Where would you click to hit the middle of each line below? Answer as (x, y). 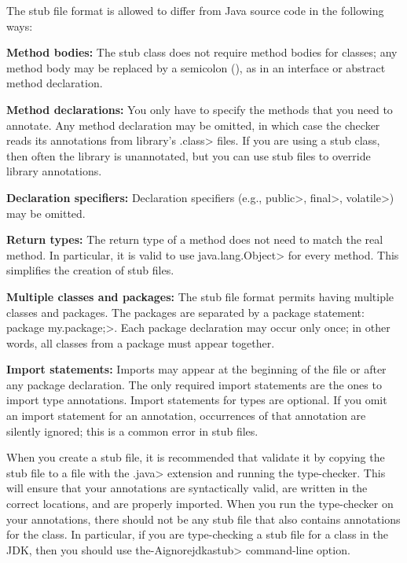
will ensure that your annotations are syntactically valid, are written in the (187, 488)
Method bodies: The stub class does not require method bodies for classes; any (202, 52)
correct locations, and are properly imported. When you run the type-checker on (200, 504)
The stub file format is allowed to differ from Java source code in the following (195, 10)
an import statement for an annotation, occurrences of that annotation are (186, 416)
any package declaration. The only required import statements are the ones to (194, 384)
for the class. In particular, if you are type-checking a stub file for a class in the (197, 534)
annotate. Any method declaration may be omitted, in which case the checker (193, 125)
